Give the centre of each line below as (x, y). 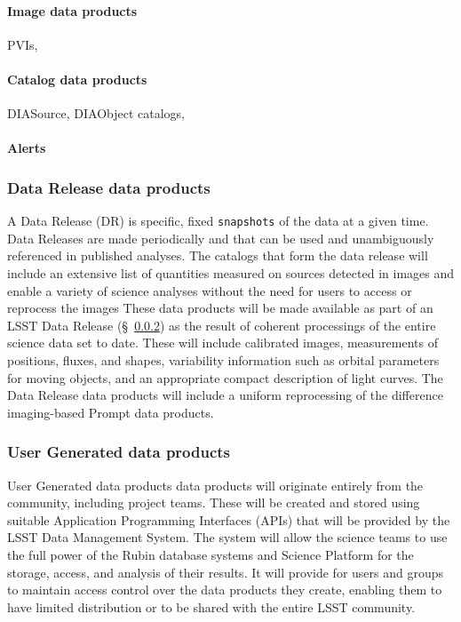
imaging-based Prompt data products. (111, 412)
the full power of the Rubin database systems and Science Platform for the (211, 554)
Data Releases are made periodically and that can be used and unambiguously (221, 238)
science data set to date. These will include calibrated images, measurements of (223, 343)
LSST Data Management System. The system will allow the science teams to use (227, 537)
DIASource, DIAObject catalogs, (96, 113)
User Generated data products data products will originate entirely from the (215, 485)
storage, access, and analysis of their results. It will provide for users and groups (226, 572)
